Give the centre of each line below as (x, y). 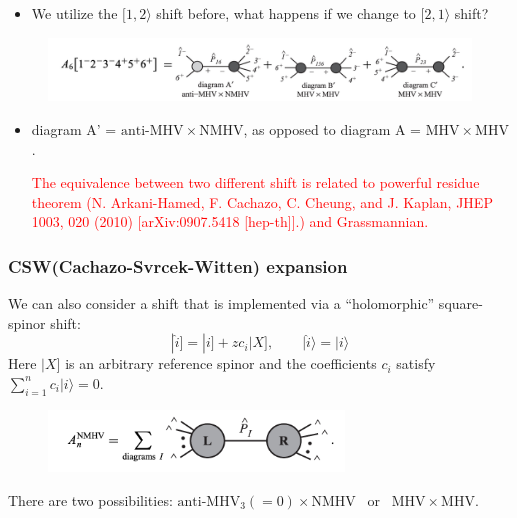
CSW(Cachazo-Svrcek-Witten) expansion (178, 265)
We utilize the (74, 13)
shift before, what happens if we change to (286, 13)
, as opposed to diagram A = (332, 128)
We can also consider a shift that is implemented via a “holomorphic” (221, 303)
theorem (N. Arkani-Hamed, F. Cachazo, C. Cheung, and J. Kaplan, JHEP (262, 201)
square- (460, 303)
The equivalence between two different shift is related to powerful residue (255, 182)
